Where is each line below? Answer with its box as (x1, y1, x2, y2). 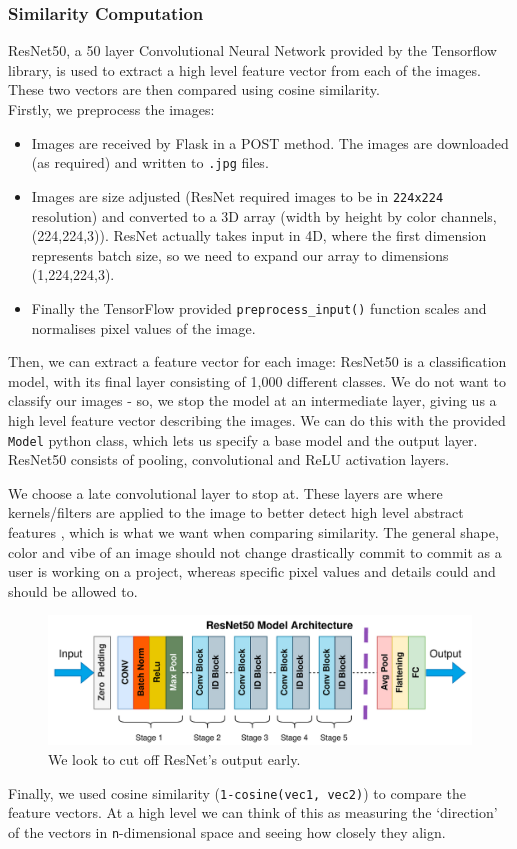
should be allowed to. (8, 580, 138, 601)
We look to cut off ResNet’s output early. (48, 748, 301, 769)
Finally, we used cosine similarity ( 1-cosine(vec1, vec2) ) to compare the (8, 782, 466, 803)
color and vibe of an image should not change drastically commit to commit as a (8, 541, 502, 562)
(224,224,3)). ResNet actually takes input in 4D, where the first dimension (31, 225, 487, 246)
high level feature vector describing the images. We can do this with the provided (8, 409, 506, 430)
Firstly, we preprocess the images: (8, 99, 215, 119)
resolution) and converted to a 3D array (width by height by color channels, (31, 205, 497, 226)
